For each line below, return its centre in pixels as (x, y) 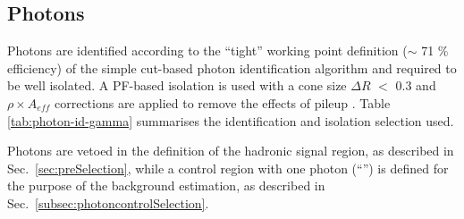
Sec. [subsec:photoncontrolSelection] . (108, 202)
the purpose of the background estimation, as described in (166, 185)
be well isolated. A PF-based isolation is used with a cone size (177, 85)
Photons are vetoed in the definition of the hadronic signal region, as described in (231, 151)
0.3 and (416, 85)
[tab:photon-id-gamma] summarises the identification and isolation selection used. (231, 120)
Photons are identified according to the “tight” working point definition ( (207, 51)
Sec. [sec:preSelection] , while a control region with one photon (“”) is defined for (228, 168)
